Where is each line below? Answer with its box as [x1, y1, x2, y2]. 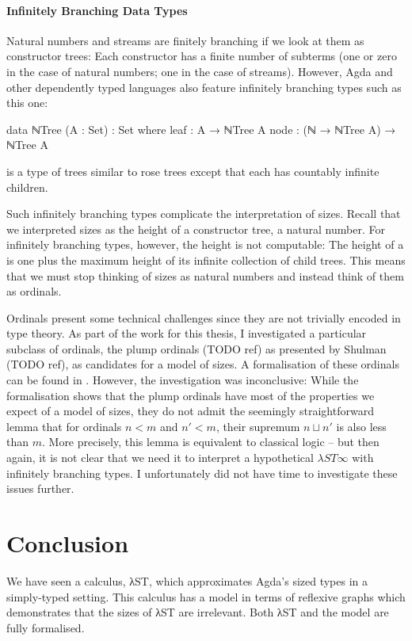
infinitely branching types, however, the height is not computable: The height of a [6, 236, 404, 253]
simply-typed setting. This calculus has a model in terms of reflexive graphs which [6, 588, 406, 605]
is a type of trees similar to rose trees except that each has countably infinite [6, 162, 380, 179]
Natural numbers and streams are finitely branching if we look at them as [6, 32, 364, 48]
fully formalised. [6, 619, 85, 635]
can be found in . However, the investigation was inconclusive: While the [6, 372, 359, 388]
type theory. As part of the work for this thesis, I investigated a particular [6, 325, 367, 341]
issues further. [6, 480, 74, 497]
